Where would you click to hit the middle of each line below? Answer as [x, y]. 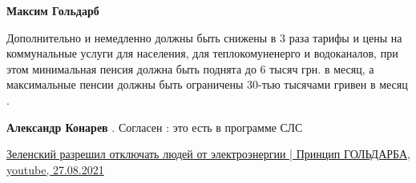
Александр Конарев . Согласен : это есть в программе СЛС [155, 127]
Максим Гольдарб [53, 10]
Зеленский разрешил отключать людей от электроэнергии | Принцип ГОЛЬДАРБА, [208, 154]
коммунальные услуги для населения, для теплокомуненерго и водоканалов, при [202, 53]
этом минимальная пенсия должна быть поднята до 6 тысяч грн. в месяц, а [190, 68]
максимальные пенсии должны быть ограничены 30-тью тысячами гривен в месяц [207, 84]
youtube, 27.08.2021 [55, 169]
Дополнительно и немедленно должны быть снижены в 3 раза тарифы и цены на [204, 37]
